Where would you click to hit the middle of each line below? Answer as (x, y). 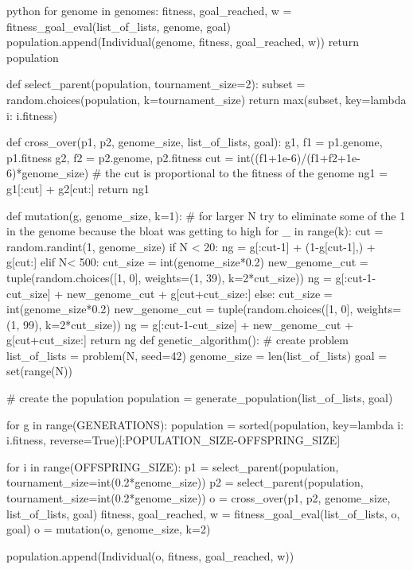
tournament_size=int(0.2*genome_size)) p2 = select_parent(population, (185, 482)
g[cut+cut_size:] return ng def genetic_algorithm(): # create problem (177, 340)
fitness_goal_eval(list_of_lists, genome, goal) (119, 26)
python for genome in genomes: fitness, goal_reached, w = (149, 10)
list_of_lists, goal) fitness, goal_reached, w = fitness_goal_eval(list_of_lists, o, (203, 513)
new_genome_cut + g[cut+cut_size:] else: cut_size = (199, 293)
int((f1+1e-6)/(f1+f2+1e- (299, 157)
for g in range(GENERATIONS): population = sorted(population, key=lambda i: (205, 424)
